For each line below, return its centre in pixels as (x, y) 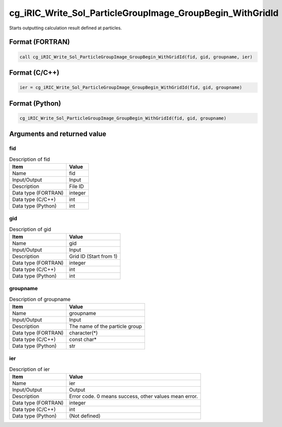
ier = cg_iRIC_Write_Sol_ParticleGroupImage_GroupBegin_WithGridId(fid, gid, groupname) (131, 88)
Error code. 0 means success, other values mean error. (134, 397)
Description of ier (30, 369)
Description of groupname (40, 299)
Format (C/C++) (34, 72)
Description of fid (30, 159)
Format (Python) (35, 103)
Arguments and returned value (58, 134)
